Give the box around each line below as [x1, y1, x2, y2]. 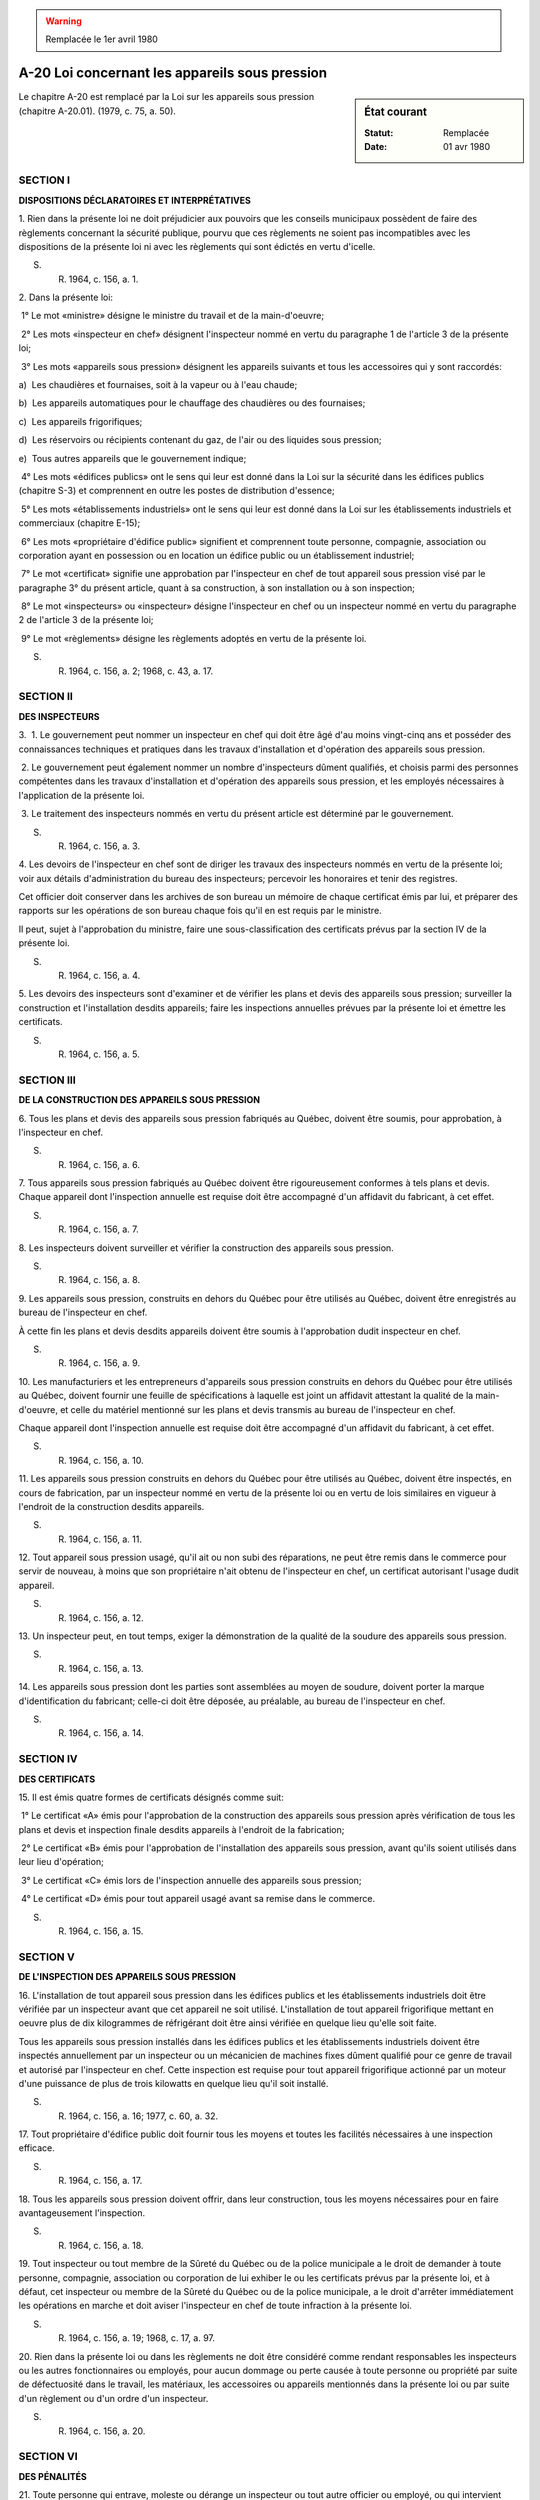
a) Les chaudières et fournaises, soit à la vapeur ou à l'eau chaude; [18, 379, 298, 391]
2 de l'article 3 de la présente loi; [18, 614, 154, 626]
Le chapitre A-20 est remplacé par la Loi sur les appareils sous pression [18, 91, 315, 103]
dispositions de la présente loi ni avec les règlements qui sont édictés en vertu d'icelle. [18, 240, 376, 252]
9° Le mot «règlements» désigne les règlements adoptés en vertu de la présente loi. [20, 632, 367, 644]
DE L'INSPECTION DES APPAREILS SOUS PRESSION [18, 1971, 237, 1983]
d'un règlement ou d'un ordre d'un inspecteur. [18, 2392, 209, 2404]
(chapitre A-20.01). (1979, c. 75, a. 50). [18, 105, 177, 117]
